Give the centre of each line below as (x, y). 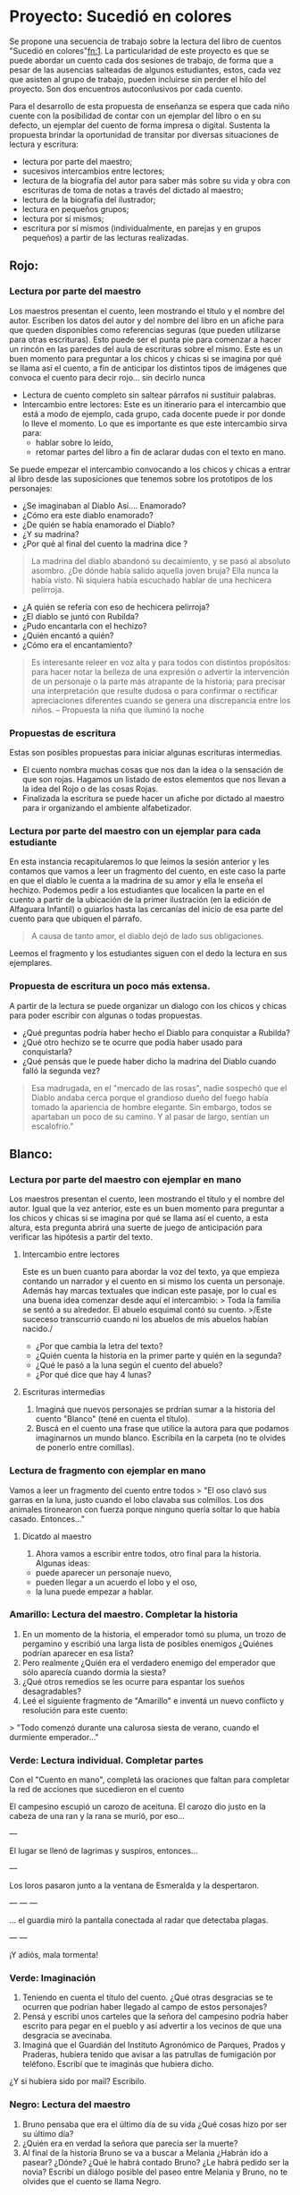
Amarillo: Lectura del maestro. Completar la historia (124, 1615)
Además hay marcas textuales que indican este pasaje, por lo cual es (149, 1291)
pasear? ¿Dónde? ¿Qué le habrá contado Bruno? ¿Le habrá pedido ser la (155, 2162)
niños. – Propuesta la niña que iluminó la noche (118, 710)
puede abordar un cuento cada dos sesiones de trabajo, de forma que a (142, 60)
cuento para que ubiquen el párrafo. (76, 918)
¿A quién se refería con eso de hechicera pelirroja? (116, 607)
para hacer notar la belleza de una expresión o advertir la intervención (160, 671)
